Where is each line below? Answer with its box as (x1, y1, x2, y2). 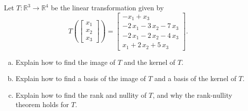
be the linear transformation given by (51, 2, 164, 12)
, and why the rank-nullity (152, 89, 232, 100)
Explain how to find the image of (15, 56, 115, 67)
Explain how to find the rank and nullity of (15, 89, 146, 100)
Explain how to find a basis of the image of (15, 73, 146, 83)
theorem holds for (15, 99, 69, 110)
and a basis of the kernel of (154, 73, 237, 83)
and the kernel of (124, 56, 176, 67)
